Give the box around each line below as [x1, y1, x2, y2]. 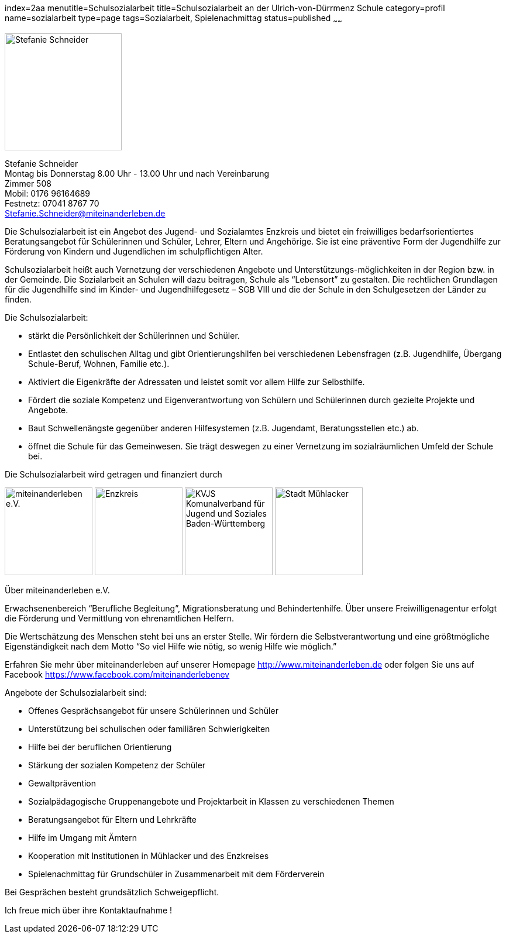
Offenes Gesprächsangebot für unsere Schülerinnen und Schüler [28, 705, 278, 716]
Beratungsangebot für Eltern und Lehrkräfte [28, 814, 197, 824]
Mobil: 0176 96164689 [5, 188, 91, 198]
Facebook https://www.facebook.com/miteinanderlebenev [5, 669, 230, 679]
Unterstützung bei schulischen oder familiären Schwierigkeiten [28, 723, 270, 734]
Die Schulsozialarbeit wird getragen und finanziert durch [5, 469, 222, 479]
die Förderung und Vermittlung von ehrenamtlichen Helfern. [5, 613, 235, 623]
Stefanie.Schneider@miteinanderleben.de [5, 208, 166, 218]
